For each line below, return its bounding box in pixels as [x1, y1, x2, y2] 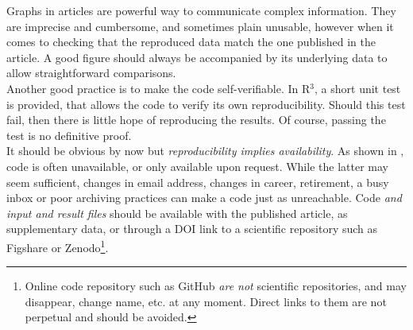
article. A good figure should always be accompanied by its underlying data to [6, 49, 388, 65]
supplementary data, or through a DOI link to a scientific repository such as [6, 220, 378, 237]
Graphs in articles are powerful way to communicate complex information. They [6, 2, 396, 18]
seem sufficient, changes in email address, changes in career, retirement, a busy [6, 173, 389, 190]
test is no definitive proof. [6, 126, 132, 143]
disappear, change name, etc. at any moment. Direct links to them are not [25, 293, 387, 309]
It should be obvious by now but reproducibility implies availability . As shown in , [6, 142, 404, 159]
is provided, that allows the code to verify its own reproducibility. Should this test [6, 95, 406, 112]
